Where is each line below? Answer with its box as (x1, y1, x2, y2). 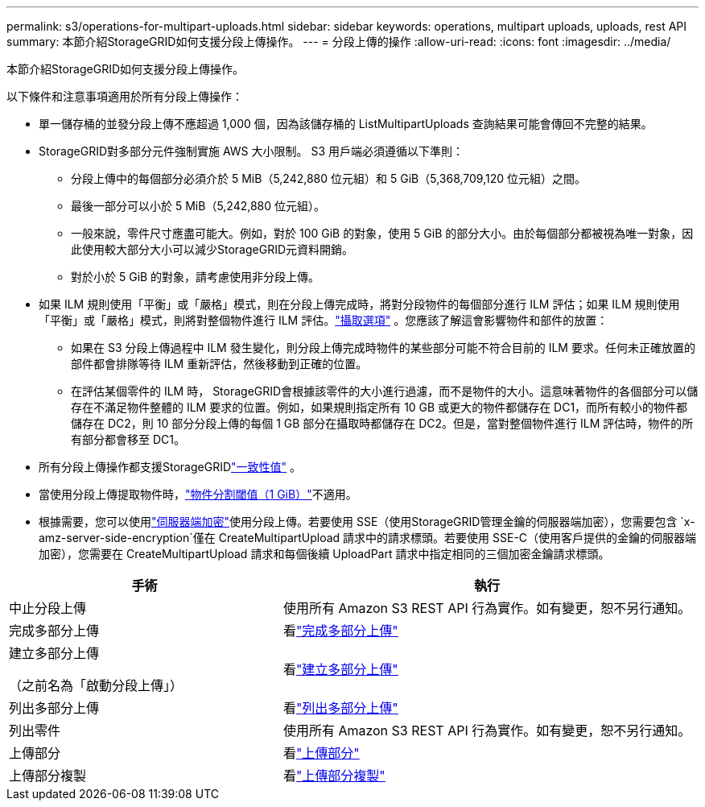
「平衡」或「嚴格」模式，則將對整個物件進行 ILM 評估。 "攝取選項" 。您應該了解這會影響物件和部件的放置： (39, 313, 608, 327)
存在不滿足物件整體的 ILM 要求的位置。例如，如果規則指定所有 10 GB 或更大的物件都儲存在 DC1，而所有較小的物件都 (71, 400, 688, 414)
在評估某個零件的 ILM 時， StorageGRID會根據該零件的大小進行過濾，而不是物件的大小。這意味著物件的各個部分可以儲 (71, 384, 699, 398)
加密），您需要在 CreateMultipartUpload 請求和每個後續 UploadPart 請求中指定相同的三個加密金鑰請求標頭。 (39, 547, 610, 561)
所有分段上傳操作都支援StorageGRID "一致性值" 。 (39, 460, 302, 474)
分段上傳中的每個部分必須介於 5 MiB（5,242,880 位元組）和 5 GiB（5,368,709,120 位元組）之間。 (71, 172, 587, 185)
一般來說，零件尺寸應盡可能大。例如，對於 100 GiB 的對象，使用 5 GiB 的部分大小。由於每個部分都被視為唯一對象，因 (71, 226, 694, 240)
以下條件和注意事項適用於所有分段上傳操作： (6, 89, 243, 103)
